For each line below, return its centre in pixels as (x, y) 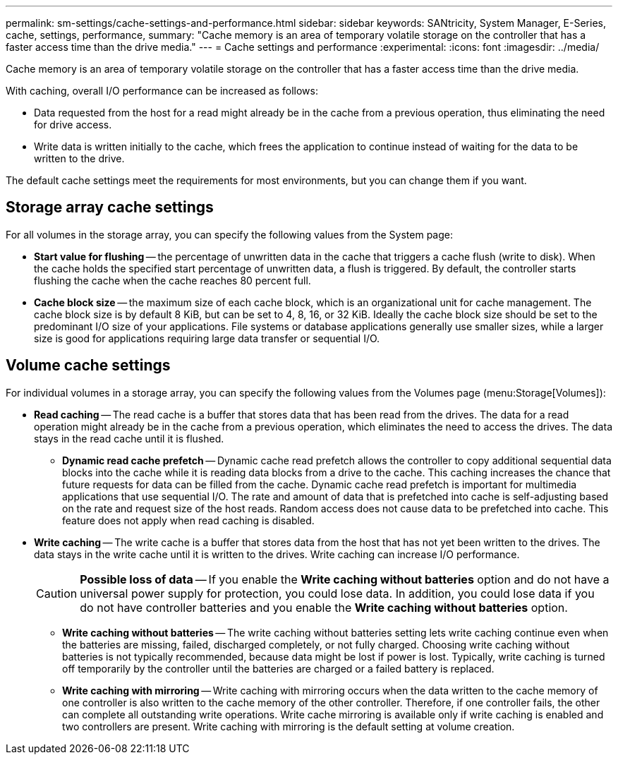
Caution (57, 593)
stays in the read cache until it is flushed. (129, 438)
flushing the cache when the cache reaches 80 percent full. (172, 280)
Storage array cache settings (110, 207)
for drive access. (73, 125)
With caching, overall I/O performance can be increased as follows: (162, 91)
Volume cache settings (88, 366)
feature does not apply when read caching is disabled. (188, 520)
